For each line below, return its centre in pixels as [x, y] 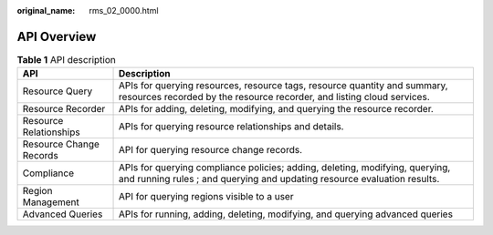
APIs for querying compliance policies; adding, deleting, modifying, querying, [284, 168]
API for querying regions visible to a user [206, 197]
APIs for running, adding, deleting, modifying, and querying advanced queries [286, 214]
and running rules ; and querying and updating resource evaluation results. [279, 179]
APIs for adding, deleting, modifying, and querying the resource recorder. [276, 109]
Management [51, 202]
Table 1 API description [66, 60]
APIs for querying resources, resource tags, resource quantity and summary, [283, 86]
